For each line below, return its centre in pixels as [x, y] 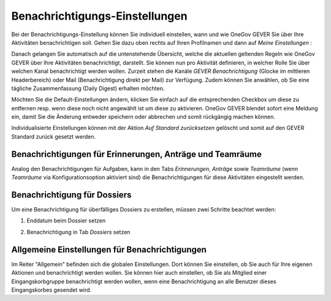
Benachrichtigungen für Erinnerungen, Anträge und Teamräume [136, 154]
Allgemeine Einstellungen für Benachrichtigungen [109, 249]
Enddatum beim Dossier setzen [66, 221]
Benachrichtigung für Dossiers [71, 195]
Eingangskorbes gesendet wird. [51, 290]
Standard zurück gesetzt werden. [54, 136]
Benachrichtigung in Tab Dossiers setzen [78, 232]
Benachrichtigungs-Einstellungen [99, 16]
